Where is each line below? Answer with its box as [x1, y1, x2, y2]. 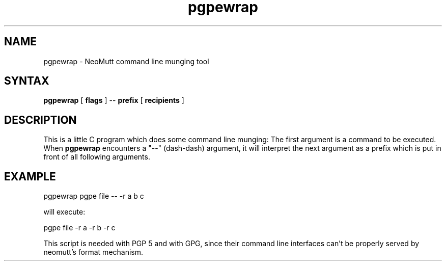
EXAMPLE [4, 170, 56, 183]
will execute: [43, 207, 86, 217]
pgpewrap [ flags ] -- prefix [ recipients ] [43, 96, 184, 105]
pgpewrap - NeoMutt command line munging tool [43, 57, 209, 66]
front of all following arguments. [43, 152, 150, 162]
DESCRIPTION [4, 113, 77, 126]
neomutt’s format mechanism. [43, 248, 144, 257]
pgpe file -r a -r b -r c [43, 223, 116, 232]
